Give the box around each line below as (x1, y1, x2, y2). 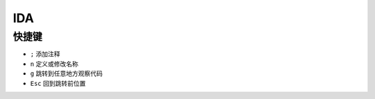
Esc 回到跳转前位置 (30, 79, 86, 87)
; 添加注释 (30, 50, 60, 58)
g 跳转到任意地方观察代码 (30, 69, 103, 78)
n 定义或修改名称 (30, 60, 79, 68)
